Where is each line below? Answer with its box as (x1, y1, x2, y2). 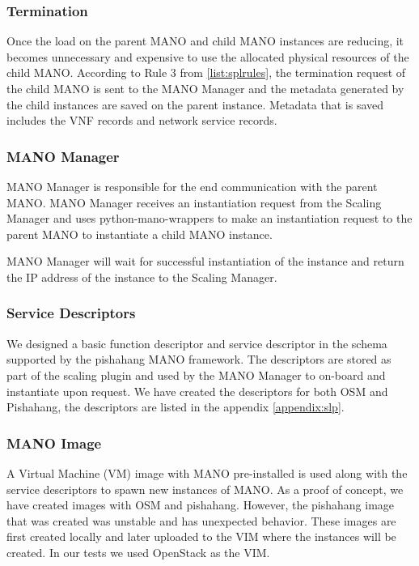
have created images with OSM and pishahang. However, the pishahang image (6, 496, 395, 513)
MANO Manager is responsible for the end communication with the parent (6, 178, 378, 194)
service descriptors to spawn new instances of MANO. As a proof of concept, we (6, 480, 404, 497)
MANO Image (6, 432, 102, 453)
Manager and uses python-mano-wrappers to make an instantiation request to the (6, 210, 413, 227)
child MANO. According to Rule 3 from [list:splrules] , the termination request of (6, 64, 406, 81)
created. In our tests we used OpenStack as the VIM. (6, 543, 270, 560)
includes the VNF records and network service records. (6, 112, 277, 129)
